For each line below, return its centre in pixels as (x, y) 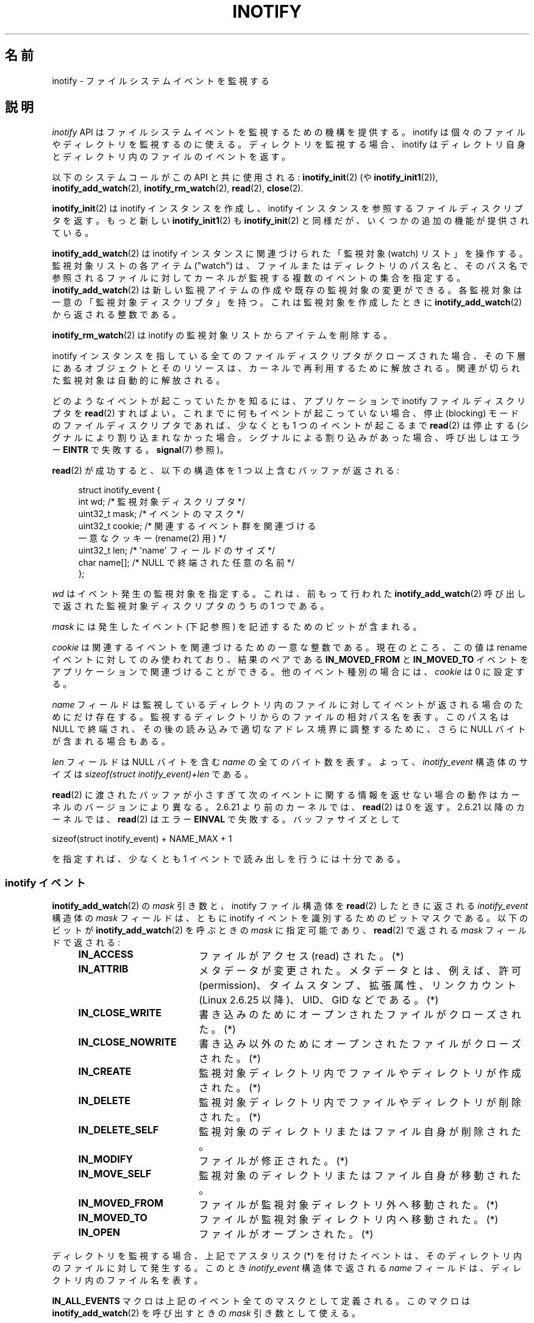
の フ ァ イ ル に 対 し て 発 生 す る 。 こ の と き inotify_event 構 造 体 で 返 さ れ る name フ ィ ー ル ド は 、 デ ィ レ (287, 1268)
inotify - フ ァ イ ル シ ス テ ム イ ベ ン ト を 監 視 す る (161, 80)
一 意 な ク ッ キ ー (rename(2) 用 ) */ (152, 538)
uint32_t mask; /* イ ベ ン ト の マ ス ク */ (161, 514)
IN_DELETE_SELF (119, 1130)
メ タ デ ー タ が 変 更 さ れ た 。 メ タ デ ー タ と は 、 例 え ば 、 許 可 (360, 971)
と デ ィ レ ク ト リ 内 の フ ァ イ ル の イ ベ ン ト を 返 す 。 (171, 157)
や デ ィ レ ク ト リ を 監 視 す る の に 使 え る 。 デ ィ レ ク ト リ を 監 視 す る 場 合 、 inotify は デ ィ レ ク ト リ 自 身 (289, 144)
